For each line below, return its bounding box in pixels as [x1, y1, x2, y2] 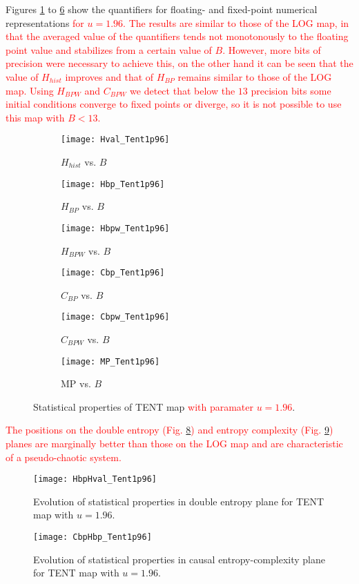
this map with [6, 110, 65, 124]
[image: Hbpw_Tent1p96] [61, 223, 170, 233]
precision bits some [251, 83, 331, 97]
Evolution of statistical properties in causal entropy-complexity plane [33, 552, 325, 566]
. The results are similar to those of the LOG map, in [123, 15, 349, 30]
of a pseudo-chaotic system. [6, 449, 122, 464]
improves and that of [65, 69, 154, 84]
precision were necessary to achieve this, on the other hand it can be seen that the [6, 56, 353, 70]
